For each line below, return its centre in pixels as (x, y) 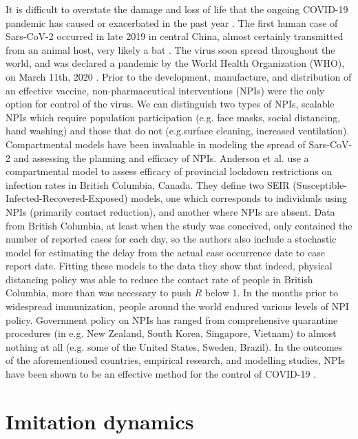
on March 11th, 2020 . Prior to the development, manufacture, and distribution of (179, 76)
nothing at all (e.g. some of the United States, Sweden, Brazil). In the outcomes (174, 346)
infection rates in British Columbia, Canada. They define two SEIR (148, 184)
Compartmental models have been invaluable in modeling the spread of (156, 144)
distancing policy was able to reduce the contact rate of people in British (159, 279)
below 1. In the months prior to (271, 293)
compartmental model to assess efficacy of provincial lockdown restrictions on (169, 171)
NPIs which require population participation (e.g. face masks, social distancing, (173, 117)
